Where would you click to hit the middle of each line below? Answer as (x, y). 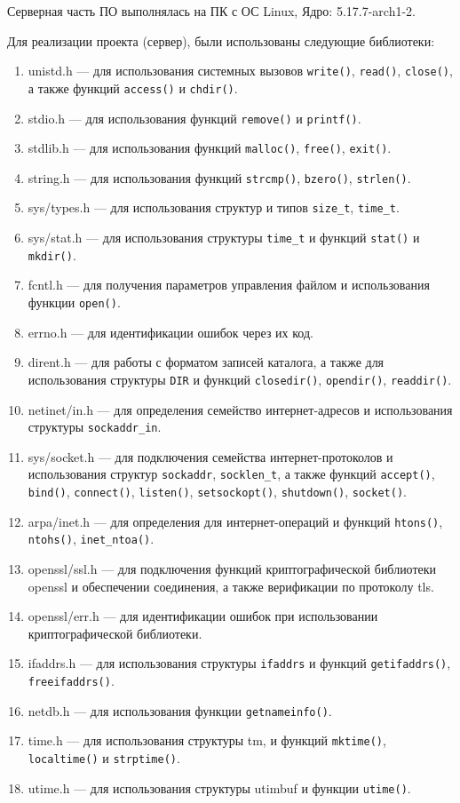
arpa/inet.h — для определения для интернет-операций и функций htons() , (235, 521)
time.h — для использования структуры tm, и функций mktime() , (207, 740)
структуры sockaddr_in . (95, 427)
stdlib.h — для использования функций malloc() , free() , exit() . (210, 148)
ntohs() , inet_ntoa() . (91, 539)
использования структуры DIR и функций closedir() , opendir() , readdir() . (240, 379)
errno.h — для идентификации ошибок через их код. (171, 332)
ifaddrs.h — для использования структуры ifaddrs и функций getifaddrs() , (239, 663)
